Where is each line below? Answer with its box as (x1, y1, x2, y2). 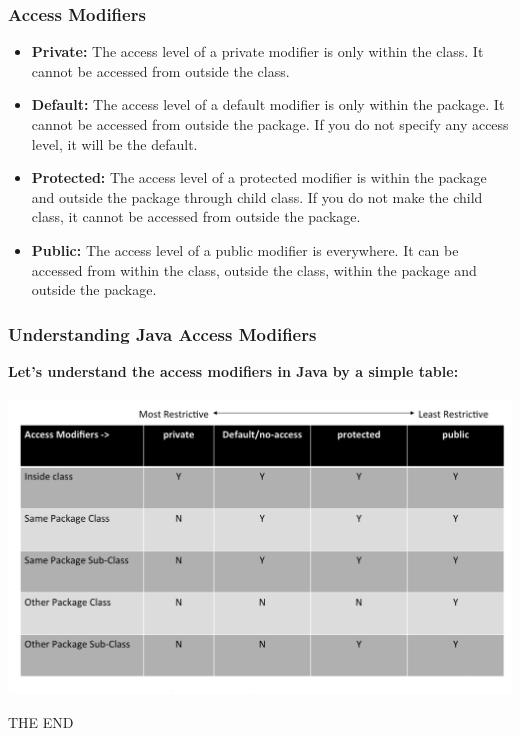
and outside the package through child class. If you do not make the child (31, 186, 483, 207)
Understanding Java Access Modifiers (8, 321, 317, 346)
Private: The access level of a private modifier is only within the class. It (31, 41, 484, 62)
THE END (8, 711, 74, 732)
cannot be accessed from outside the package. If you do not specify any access (31, 114, 509, 134)
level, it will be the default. (31, 133, 198, 154)
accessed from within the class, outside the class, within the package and (31, 259, 477, 280)
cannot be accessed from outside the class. (31, 60, 290, 81)
